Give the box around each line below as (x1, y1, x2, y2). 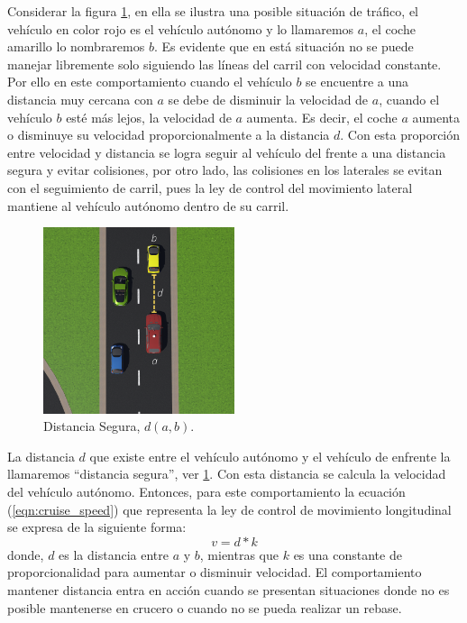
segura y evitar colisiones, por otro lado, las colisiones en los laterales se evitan (7, 160, 443, 179)
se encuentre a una (306, 72, 409, 91)
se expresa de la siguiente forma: (7, 518, 187, 536)
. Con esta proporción (340, 125, 461, 144)
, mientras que (199, 545, 279, 563)
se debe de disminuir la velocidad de (168, 89, 369, 108)
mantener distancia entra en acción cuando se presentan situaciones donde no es (7, 580, 450, 599)
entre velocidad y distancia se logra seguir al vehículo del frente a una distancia (7, 142, 446, 161)
